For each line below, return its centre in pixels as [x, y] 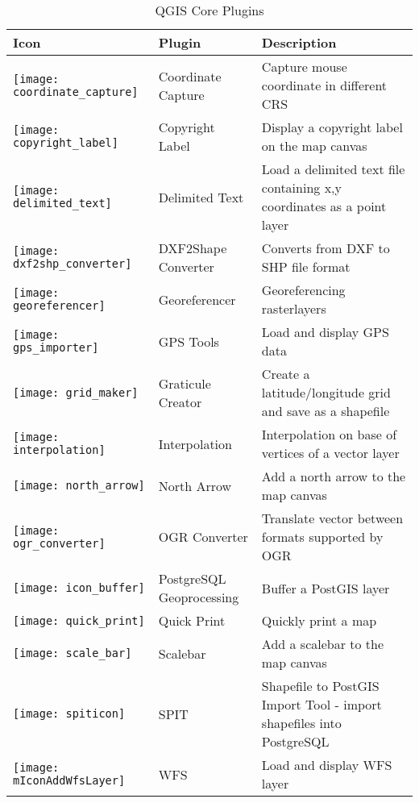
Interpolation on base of [329, 434]
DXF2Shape [193, 248]
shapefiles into [301, 723]
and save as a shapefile [326, 411]
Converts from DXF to [326, 248]
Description [299, 42]
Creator [180, 401]
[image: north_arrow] [79, 485]
